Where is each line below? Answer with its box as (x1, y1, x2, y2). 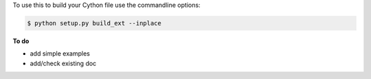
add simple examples (30, 49, 91, 58)
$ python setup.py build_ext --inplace (27, 19, 161, 27)
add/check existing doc (30, 59, 97, 67)
